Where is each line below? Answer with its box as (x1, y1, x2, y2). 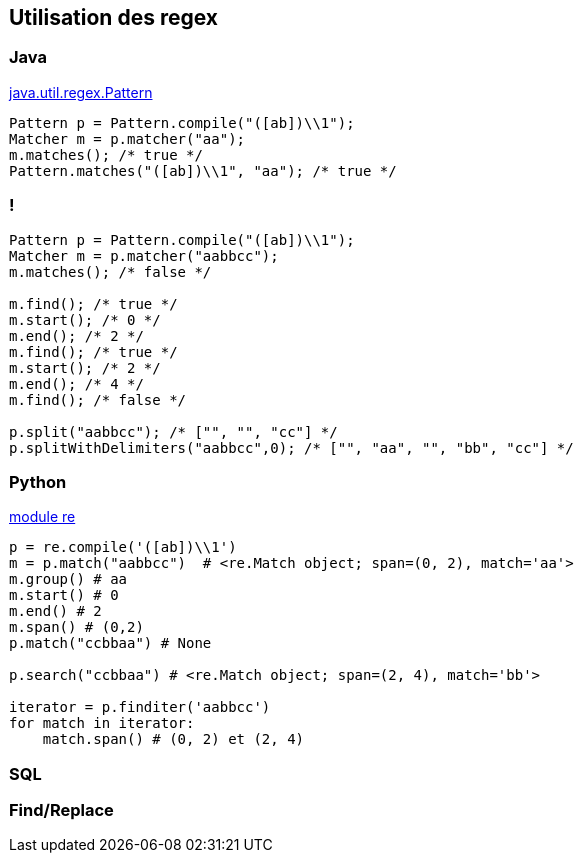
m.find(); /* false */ (9, 391, 187, 408)
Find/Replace (9, 800, 114, 821)
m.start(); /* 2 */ (9, 359, 161, 376)
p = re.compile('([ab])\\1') (9, 539, 237, 556)
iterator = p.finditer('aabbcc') (9, 699, 271, 716)
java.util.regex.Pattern (9, 83, 153, 101)
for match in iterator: (9, 715, 195, 732)
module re (9, 508, 76, 526)
